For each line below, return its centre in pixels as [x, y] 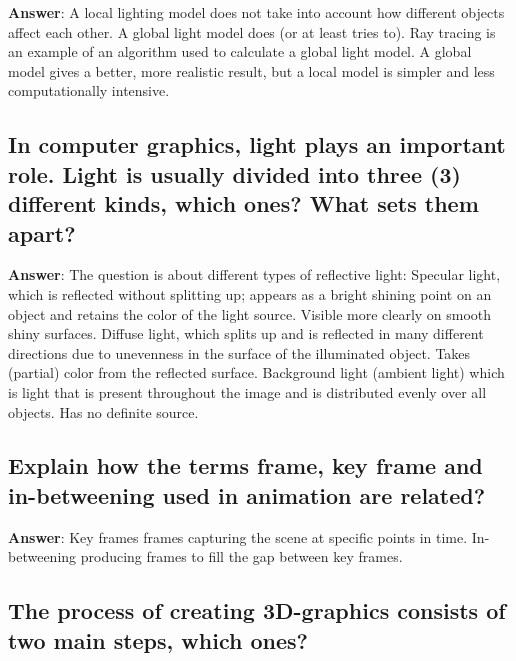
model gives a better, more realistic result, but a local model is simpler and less [251, 70]
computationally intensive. [89, 90]
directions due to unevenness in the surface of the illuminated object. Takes [239, 352]
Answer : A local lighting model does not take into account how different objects [256, 12]
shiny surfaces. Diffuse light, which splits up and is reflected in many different [246, 333]
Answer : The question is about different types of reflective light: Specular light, [254, 274]
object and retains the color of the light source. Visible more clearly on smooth [250, 313]
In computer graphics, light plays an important [257, 144]
